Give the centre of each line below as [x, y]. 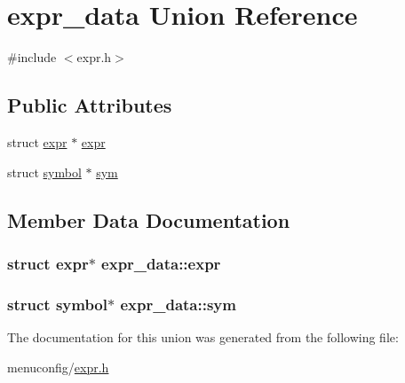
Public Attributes [90, 105]
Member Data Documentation [149, 219]
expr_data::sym [178, 304]
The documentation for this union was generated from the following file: [203, 336]
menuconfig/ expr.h [58, 367]
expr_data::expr [161, 263]
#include [32, 57]
